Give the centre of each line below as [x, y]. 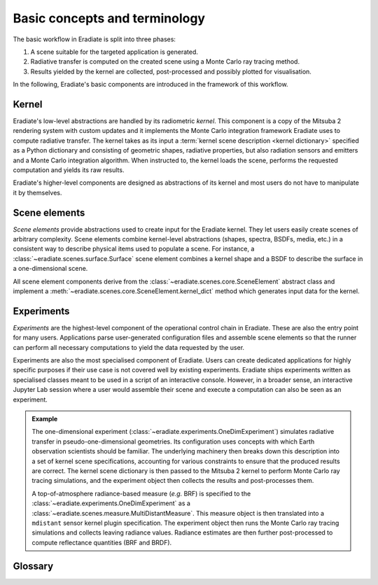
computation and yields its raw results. [69, 170]
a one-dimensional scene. [50, 269]
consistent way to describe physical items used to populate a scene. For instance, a [134, 249]
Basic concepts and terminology [109, 18]
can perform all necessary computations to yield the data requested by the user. [129, 347]
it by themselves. [37, 192]
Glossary [33, 566]
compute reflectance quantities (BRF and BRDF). [102, 542]
